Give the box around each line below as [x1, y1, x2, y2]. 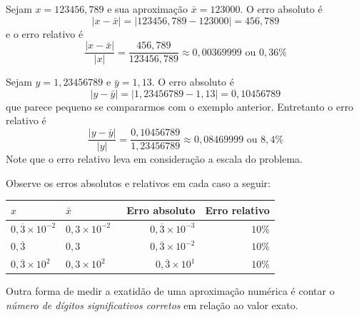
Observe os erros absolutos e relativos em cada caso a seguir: [6, 175, 270, 190]
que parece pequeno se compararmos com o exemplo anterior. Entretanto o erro [6, 99, 354, 114]
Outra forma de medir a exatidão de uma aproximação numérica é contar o [6, 283, 335, 298]
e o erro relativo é [6, 26, 84, 41]
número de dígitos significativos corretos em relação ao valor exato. [6, 298, 298, 312]
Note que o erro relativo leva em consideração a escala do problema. [6, 151, 303, 166]
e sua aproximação [107, 1, 188, 16]
